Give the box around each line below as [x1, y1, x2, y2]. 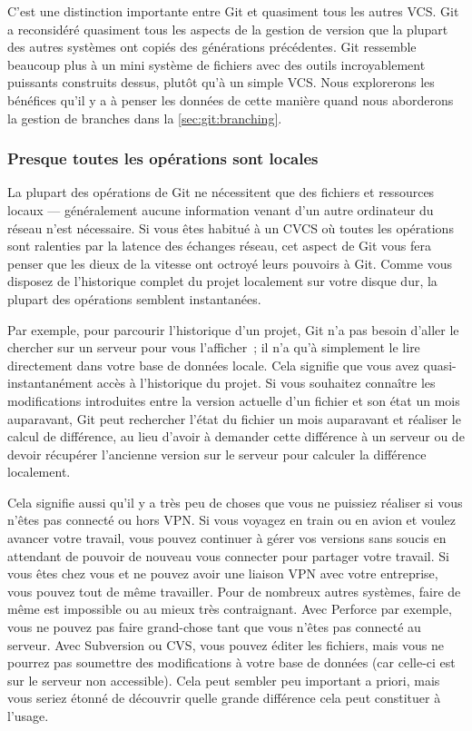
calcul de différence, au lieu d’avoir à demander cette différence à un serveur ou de [7, 427, 465, 446]
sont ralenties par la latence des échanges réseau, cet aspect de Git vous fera [7, 236, 431, 255]
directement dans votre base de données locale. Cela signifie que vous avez [7, 355, 419, 374]
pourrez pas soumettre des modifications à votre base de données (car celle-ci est [7, 653, 456, 672]
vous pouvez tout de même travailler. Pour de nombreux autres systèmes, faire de [7, 581, 461, 600]
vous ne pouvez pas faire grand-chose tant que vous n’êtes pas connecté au [7, 617, 421, 637]
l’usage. [7, 706, 49, 725]
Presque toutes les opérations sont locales [7, 147, 319, 170]
